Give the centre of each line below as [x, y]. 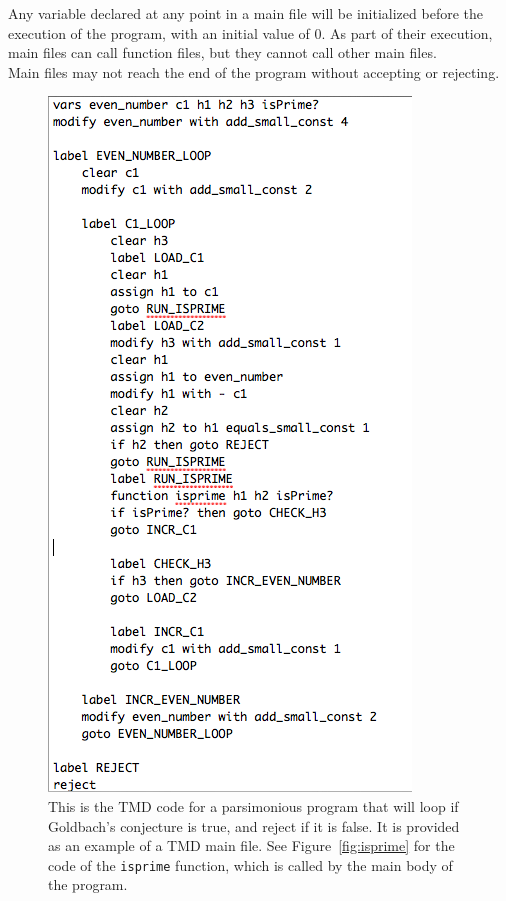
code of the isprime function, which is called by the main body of [250, 864]
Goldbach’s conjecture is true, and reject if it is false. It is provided [254, 825]
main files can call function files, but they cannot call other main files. [222, 52]
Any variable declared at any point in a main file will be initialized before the [245, 13]
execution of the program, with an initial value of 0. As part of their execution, [250, 32]
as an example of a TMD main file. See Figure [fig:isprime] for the [251, 845]
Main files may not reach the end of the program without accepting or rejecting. [254, 71]
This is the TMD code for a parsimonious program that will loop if [253, 805]
